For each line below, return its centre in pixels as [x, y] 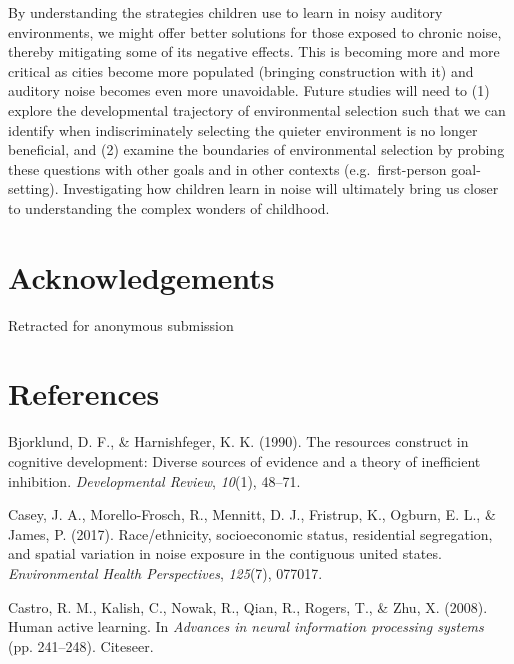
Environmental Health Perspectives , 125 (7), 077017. [165, 572]
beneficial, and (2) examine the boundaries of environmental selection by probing [256, 149]
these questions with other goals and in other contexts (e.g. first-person [227, 168]
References [84, 393]
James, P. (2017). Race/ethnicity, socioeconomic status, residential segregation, [250, 533]
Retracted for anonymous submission [121, 324]
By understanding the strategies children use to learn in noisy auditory [225, 12]
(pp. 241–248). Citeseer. [81, 645]
